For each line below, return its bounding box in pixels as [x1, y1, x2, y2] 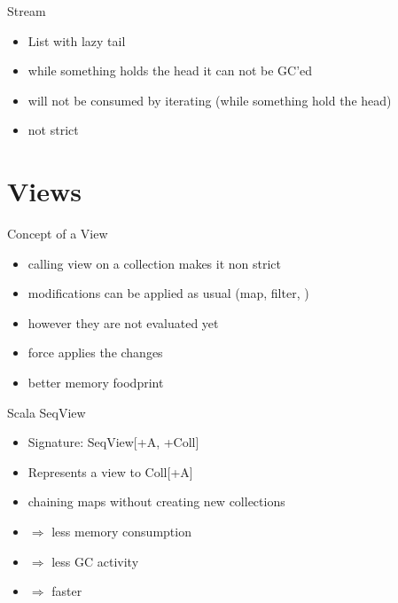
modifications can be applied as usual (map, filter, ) [27, 284, 309, 302]
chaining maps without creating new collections [27, 492, 285, 511]
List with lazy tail [27, 31, 126, 50]
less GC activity [51, 552, 139, 570]
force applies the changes [27, 343, 163, 362]
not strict [27, 121, 79, 139]
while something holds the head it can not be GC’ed [27, 61, 313, 80]
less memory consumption [51, 522, 191, 541]
